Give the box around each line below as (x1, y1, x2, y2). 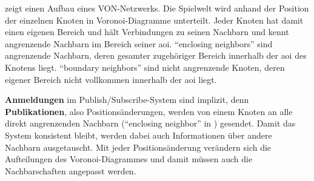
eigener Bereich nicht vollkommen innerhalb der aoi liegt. (5, 73, 217, 85)
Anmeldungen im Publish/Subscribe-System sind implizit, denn (5, 93, 249, 106)
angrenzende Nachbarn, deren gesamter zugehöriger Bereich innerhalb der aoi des (5, 49, 307, 62)
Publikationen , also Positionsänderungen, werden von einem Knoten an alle (5, 105, 293, 117)
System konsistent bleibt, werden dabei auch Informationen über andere (5, 128, 272, 141)
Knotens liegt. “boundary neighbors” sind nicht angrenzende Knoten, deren (5, 61, 285, 73)
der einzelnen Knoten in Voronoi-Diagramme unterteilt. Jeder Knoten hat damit (5, 13, 304, 26)
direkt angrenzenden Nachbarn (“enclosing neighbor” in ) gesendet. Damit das (5, 117, 296, 130)
